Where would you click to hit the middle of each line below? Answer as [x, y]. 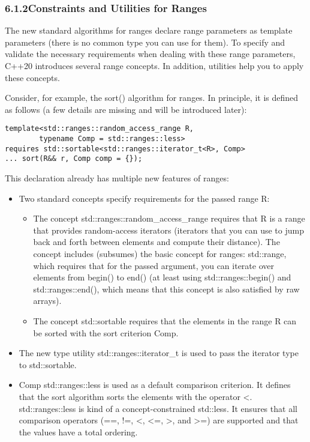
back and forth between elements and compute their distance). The [156, 242]
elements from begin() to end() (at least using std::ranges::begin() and [162, 277]
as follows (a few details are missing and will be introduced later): [126, 109]
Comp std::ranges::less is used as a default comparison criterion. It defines [155, 385]
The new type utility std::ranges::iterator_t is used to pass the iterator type [159, 353]
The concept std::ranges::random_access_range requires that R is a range [169, 218]
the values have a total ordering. [78, 431]
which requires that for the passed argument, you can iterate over [154, 265]
